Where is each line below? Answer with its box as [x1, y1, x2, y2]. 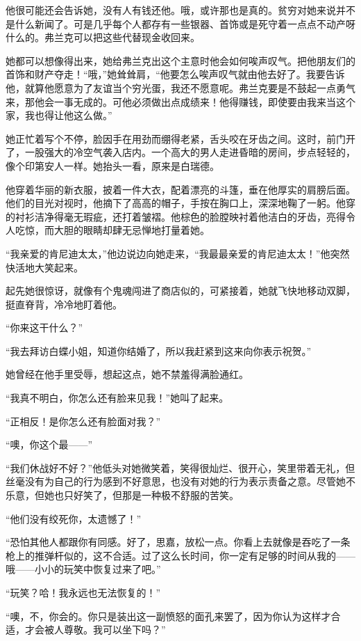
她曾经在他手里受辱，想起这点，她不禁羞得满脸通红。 [6, 367, 249, 381]
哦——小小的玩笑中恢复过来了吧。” [6, 562, 161, 576]
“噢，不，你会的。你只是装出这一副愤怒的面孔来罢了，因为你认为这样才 [6, 608, 331, 623]
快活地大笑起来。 [6, 260, 83, 274]
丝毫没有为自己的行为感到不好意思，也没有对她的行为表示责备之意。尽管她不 [6, 474, 355, 489]
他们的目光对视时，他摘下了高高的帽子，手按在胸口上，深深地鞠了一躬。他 [6, 196, 346, 210]
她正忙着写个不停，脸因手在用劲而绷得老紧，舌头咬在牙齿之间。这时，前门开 [6, 131, 355, 145]
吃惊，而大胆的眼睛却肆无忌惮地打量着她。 [15, 223, 210, 237]
